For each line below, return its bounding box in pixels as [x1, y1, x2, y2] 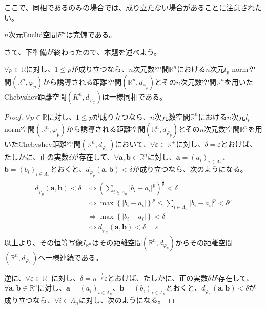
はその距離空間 [92, 237, 142, 247]
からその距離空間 [175, 237, 233, 247]
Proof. [4, 111, 23, 122]
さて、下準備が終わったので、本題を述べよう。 [4, 46, 161, 57]
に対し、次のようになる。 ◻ [78, 295, 175, 305]
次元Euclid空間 [8, 29, 57, 40]
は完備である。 [66, 29, 116, 40]
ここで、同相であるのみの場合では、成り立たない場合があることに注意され [4, 2, 255, 12]
